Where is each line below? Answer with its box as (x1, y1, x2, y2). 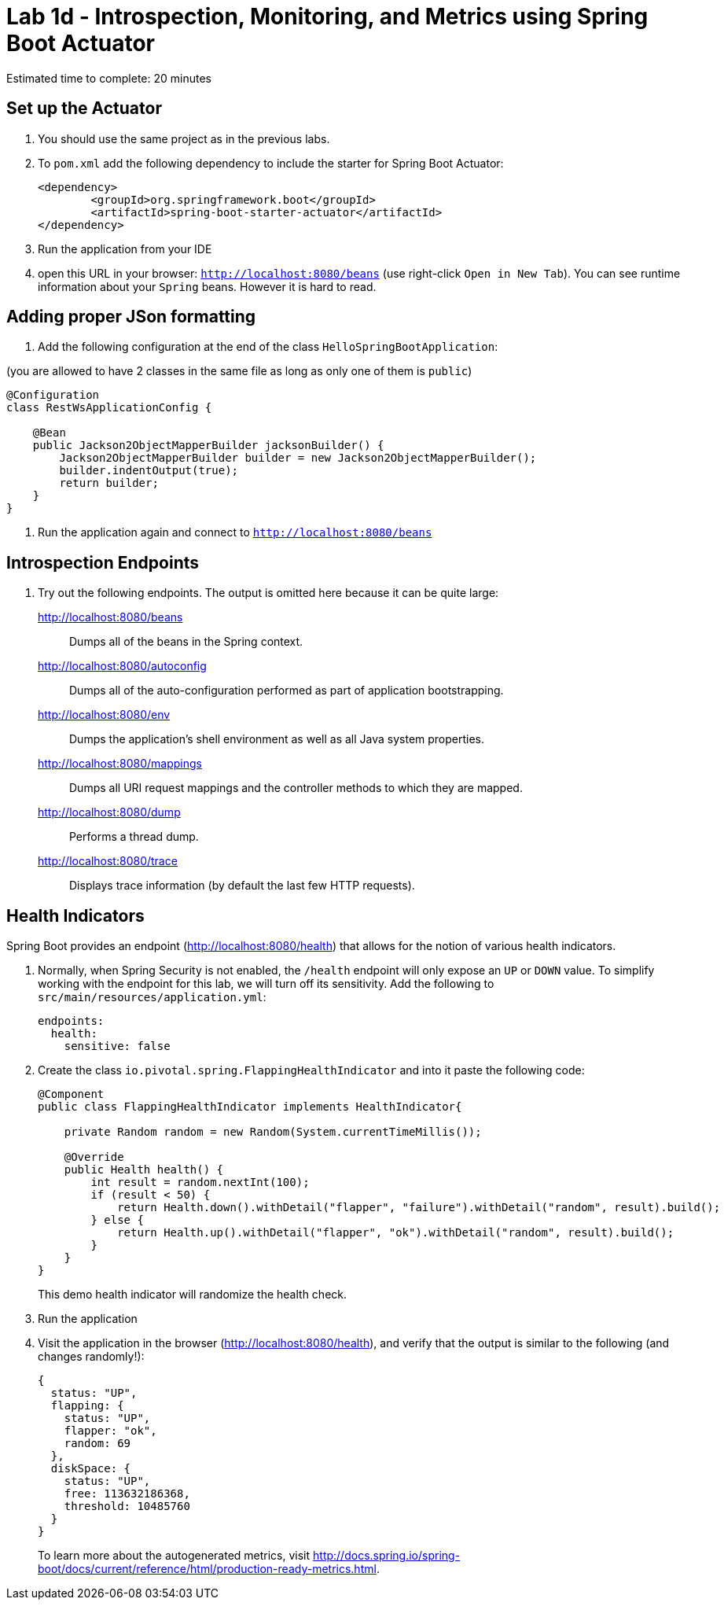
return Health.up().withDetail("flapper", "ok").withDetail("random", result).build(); (117, 1226, 674, 1239)
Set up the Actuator (6, 98, 162, 119)
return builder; (59, 477, 159, 490)
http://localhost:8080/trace (38, 854, 178, 868)
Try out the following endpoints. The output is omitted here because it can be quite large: (38, 586, 499, 600)
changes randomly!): (38, 1350, 145, 1364)
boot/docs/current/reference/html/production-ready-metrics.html (38, 1562, 377, 1576)
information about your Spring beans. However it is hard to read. (38, 279, 377, 293)
